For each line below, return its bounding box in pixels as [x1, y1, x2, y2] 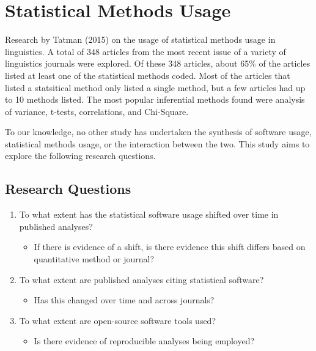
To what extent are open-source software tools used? [19, 314, 216, 327]
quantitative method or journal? [34, 253, 155, 265]
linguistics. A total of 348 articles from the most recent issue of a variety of [5, 45, 286, 57]
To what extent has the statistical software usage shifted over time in [19, 208, 279, 221]
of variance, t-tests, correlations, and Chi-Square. [5, 105, 189, 117]
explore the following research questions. [5, 149, 156, 162]
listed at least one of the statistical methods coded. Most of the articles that [5, 68, 290, 81]
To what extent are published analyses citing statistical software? [19, 273, 264, 286]
